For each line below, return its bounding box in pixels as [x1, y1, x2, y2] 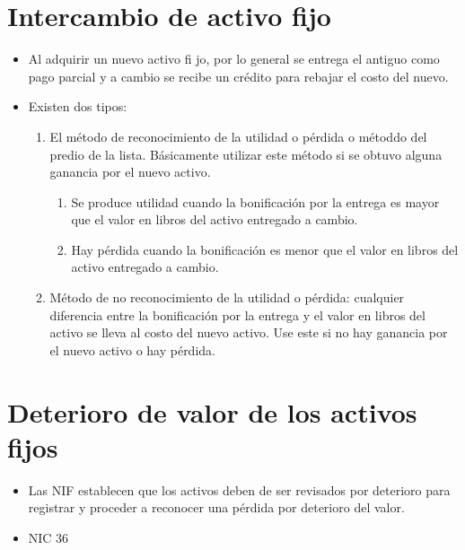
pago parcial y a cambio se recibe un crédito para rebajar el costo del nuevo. [28, 66, 449, 85]
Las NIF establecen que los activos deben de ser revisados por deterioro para [28, 480, 451, 499]
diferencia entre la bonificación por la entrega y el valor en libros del [49, 305, 426, 324]
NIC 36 [28, 528, 69, 546]
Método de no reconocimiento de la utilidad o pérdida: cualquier [49, 288, 405, 307]
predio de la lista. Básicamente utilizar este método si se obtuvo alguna [49, 144, 443, 163]
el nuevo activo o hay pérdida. [49, 340, 215, 359]
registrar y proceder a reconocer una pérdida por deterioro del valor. [28, 498, 405, 517]
